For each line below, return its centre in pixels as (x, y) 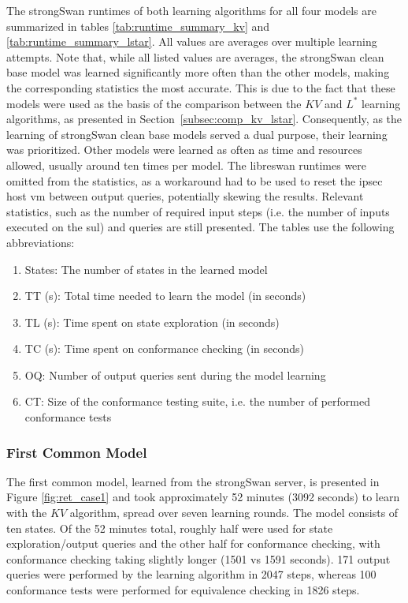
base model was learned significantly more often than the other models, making (198, 72)
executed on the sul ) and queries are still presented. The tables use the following (200, 227)
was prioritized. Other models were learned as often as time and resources (184, 150)
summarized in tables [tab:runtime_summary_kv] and (138, 26)
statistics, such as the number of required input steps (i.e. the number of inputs (198, 211)
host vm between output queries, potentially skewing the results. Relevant (185, 196)
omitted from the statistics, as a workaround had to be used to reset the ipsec (195, 180)
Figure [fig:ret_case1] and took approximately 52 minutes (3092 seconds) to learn (203, 497)
